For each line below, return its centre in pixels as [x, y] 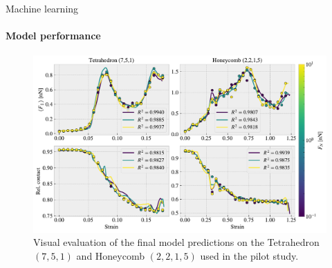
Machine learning [42, 8]
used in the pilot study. [249, 255]
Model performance [53, 36]
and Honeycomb [110, 255]
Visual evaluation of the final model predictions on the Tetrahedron [176, 242]
